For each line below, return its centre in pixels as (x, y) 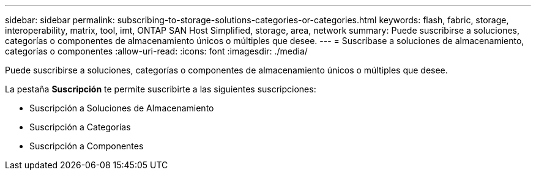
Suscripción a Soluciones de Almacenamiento (122, 108)
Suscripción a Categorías (80, 127)
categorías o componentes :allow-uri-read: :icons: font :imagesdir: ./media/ (156, 51)
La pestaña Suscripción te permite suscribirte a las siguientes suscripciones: (161, 89)
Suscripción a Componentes (87, 146)
